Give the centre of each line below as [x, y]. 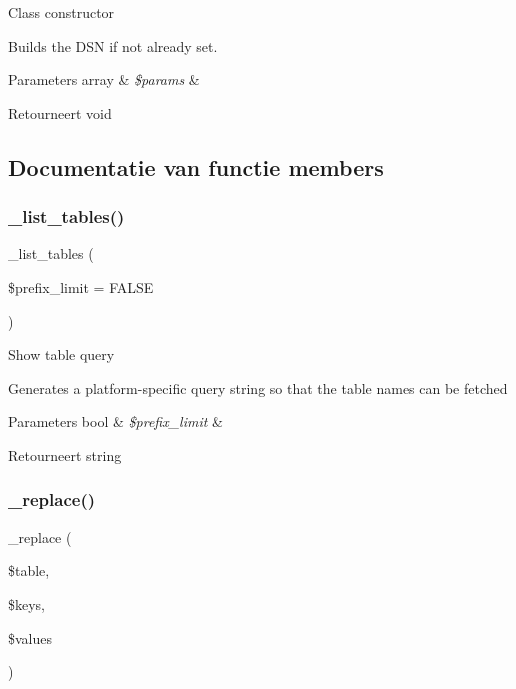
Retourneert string [65, 454]
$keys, [27, 603]
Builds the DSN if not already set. [113, 45]
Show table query [61, 354]
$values [30, 637]
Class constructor [61, 12]
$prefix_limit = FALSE [81, 286]
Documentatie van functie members [196, 166]
